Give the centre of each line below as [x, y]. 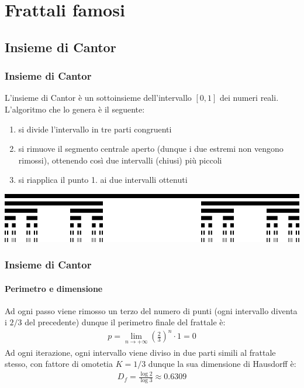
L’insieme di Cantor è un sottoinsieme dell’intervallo [98, 98]
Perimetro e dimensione [54, 288]
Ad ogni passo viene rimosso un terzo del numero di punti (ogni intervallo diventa [151, 310]
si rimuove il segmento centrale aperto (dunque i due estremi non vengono [151, 149]
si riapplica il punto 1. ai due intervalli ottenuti [103, 180]
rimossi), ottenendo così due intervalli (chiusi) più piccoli [120, 160]
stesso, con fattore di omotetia [59, 364]
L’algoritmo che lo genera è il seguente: [75, 109]
